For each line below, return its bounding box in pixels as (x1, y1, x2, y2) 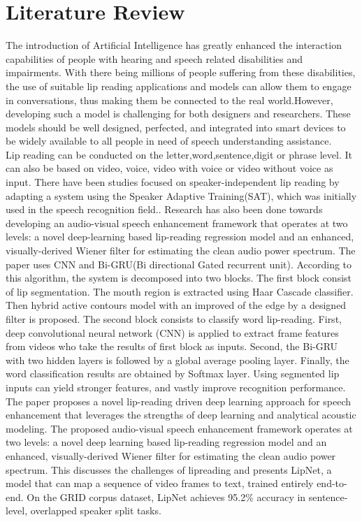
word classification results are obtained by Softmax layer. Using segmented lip (6, 366, 340, 381)
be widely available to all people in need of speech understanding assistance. (6, 133, 332, 148)
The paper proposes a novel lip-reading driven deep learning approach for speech (6, 393, 352, 408)
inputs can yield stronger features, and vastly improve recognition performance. (6, 379, 346, 394)
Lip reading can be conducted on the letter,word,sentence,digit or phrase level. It (6, 147, 352, 161)
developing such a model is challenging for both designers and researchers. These (6, 106, 351, 121)
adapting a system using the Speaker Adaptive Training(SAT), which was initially (6, 188, 357, 203)
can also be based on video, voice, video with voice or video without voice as (6, 161, 333, 175)
